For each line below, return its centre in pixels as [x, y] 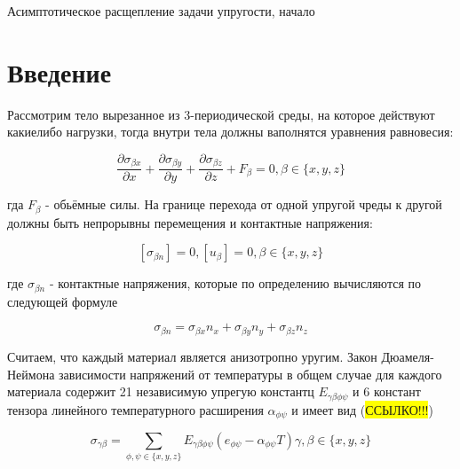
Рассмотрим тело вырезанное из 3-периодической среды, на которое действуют [221, 114]
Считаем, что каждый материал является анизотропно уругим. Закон [192, 356]
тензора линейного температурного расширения [135, 409]
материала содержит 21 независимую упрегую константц [161, 391]
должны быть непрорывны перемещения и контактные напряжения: [190, 222]
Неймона [31, 374]
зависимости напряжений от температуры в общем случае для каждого [250, 374]
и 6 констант [387, 391]
